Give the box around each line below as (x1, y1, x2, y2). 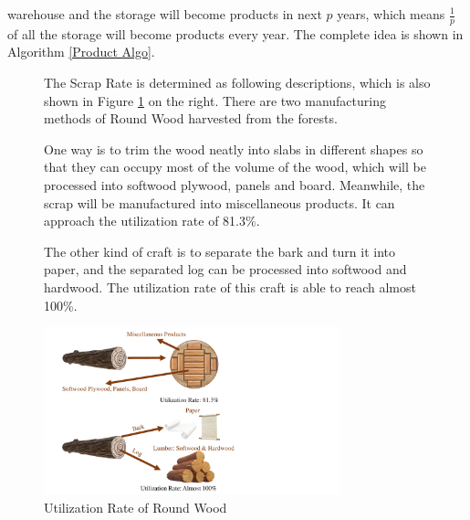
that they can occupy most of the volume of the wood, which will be (44, 157, 426, 176)
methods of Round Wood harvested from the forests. (44, 109, 338, 128)
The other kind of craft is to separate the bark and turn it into (44, 241, 395, 260)
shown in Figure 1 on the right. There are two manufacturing (44, 90, 386, 110)
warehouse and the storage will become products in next (7, 5, 322, 23)
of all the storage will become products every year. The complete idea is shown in (7, 24, 464, 43)
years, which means (337, 5, 445, 23)
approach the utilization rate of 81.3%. (44, 211, 260, 230)
